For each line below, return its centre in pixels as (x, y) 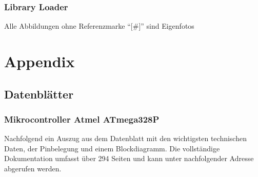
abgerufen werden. (33, 168)
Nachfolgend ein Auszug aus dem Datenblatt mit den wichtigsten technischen (125, 138)
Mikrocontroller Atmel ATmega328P (82, 119)
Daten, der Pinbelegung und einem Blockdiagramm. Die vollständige (112, 148)
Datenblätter (39, 94)
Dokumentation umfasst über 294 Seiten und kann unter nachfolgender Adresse (129, 158)
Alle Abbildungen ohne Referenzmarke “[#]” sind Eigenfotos (99, 26)
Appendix (39, 61)
